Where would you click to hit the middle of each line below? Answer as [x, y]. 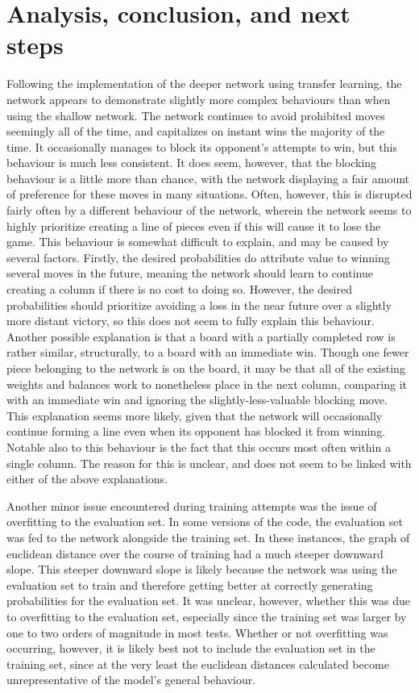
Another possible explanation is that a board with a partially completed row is [201, 336]
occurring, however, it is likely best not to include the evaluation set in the [191, 648]
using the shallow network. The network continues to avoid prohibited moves [196, 115]
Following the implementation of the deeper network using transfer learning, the [204, 83]
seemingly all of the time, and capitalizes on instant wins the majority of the [196, 131]
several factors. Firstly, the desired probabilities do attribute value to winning [198, 257]
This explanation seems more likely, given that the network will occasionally [195, 415]
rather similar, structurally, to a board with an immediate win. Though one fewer [208, 352]
